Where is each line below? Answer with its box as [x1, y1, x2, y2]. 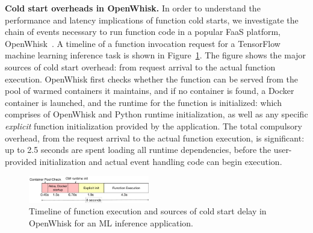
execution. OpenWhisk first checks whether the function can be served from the [5, 72, 298, 85]
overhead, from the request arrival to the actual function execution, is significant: [5, 131, 305, 144]
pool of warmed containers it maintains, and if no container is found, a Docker [5, 84, 294, 97]
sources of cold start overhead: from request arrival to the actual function [5, 60, 276, 73]
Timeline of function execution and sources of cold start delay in [29, 205, 267, 217]
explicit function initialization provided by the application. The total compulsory [5, 119, 302, 132]
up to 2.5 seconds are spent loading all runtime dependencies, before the [5, 143, 271, 156]
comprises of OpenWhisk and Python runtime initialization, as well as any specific [5, 108, 308, 120]
